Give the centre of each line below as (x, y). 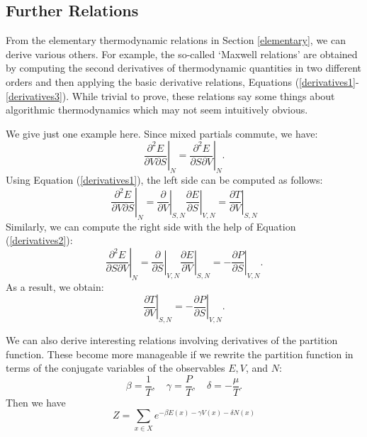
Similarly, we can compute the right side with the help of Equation (151, 226)
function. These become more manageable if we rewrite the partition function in (180, 354)
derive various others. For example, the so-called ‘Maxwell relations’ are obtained (182, 54)
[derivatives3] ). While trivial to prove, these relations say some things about (170, 95)
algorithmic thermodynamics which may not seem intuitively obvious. (157, 110)
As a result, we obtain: (55, 286)
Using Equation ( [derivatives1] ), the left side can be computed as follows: (164, 180)
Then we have (36, 402)
